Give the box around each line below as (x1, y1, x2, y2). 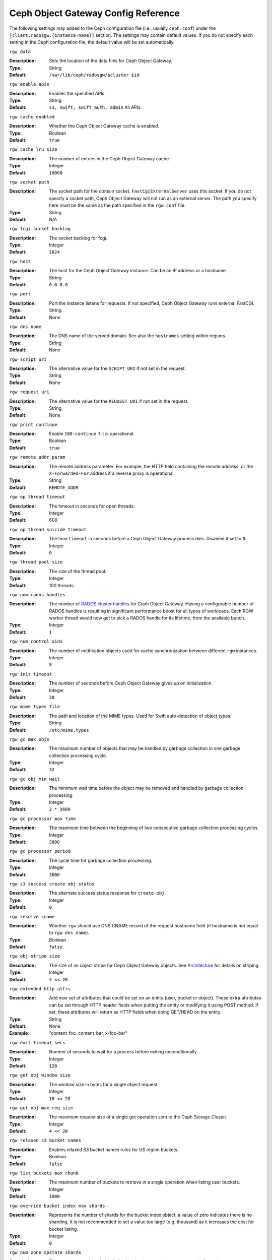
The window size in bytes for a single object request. (49, 1081, 159, 1087)
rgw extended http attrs (9, 986, 71, 992)
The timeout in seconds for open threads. (49, 503, 135, 509)
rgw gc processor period (9, 848, 71, 854)
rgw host (9, 259, 31, 264)
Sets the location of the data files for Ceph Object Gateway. (49, 58, 172, 64)
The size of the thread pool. (49, 568, 107, 574)
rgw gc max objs (9, 736, 50, 742)
